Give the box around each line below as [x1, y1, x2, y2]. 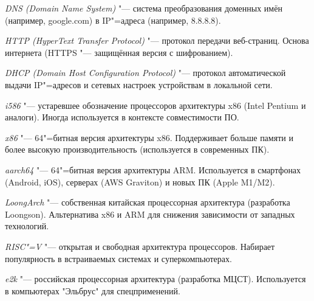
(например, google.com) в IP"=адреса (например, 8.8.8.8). [5, 13, 221, 26]
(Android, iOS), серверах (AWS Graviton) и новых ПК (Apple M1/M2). [5, 175, 275, 188]
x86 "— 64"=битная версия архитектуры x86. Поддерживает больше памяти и [5, 131, 293, 144]
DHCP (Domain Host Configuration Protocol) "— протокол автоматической [5, 66, 286, 79]
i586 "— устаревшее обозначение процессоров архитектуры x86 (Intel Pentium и [5, 99, 306, 111]
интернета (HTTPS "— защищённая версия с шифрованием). [5, 46, 233, 58]
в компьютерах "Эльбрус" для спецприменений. [5, 284, 180, 297]
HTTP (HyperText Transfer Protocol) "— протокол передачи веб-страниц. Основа [5, 34, 309, 47]
